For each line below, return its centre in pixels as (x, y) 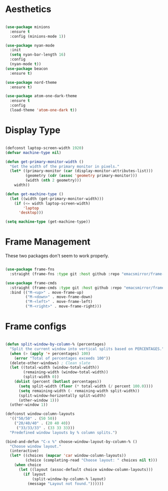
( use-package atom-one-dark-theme (41, 96)
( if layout (34, 474)
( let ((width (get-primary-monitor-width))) (57, 199)
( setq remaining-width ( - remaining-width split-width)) (79, 391)
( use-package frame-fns (30, 269)
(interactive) (24, 451)
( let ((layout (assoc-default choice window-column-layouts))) (86, 469)
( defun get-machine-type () (34, 194)
